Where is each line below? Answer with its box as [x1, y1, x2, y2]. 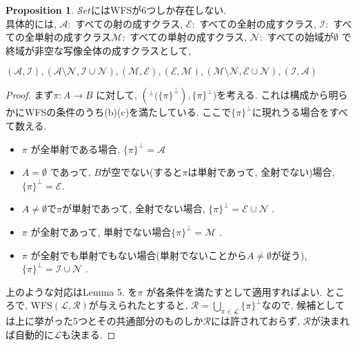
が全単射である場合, [30, 141, 121, 156]
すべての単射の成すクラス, [130, 30, 247, 44]
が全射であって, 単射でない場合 [30, 224, 172, 238]
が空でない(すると [101, 165, 183, 179]
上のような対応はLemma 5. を [6, 284, 138, 298]
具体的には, [6, 16, 57, 30]
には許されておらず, [211, 314, 300, 328]
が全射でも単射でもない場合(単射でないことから [30, 247, 247, 262]
